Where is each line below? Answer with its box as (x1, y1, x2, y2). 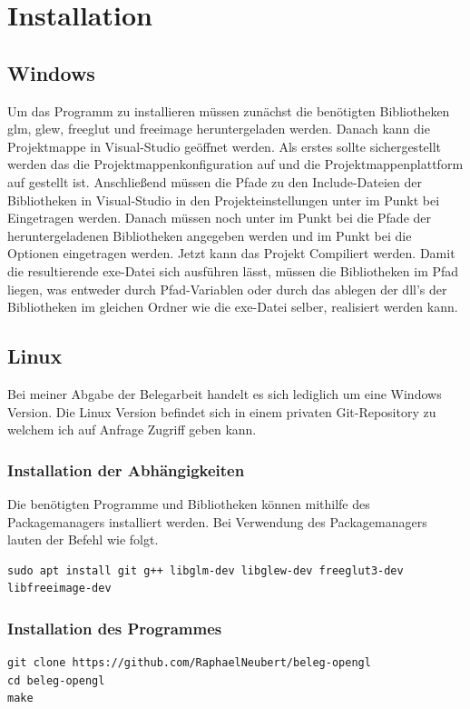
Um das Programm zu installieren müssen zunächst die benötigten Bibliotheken (7, 101, 450, 120)
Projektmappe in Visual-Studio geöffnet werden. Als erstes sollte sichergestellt (7, 136, 442, 155)
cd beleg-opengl (7, 674, 105, 687)
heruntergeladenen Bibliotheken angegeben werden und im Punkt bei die (7, 225, 412, 245)
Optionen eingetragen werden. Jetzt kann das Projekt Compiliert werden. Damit (7, 244, 455, 263)
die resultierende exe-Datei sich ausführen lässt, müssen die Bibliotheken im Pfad (7, 261, 459, 280)
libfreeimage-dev (7, 582, 112, 595)
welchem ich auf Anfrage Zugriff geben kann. (7, 420, 257, 439)
